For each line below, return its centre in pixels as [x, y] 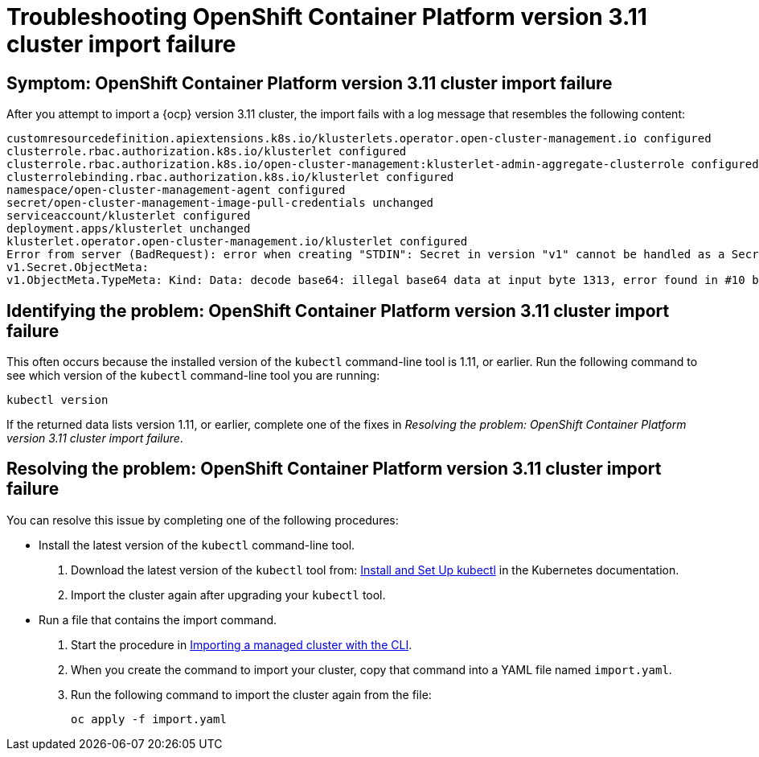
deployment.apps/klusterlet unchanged [129, 229]
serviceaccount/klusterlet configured [129, 216]
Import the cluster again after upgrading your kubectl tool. [228, 594]
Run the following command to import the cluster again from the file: [251, 694]
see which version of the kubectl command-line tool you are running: [193, 376]
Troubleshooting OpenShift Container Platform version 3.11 [327, 17]
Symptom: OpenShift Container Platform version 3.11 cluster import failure [310, 83]
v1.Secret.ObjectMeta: [78, 267]
